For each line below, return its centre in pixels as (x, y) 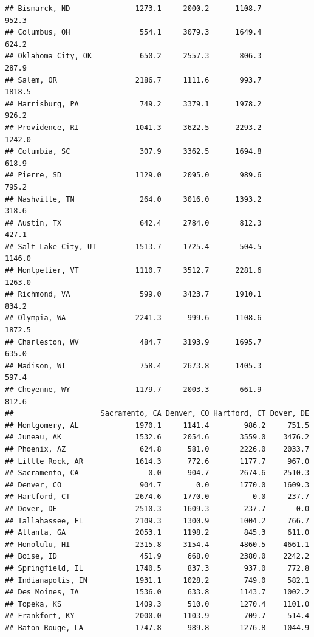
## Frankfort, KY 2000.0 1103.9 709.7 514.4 (157, 616)
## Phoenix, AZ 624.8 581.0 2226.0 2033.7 (157, 449)
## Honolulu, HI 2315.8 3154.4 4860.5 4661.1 (157, 544)
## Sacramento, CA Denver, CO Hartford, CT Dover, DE (157, 414)
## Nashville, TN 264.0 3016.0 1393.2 (133, 199)
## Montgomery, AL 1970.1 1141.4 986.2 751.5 (157, 425)
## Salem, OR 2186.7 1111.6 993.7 (133, 80)
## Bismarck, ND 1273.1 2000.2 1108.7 (133, 9)
